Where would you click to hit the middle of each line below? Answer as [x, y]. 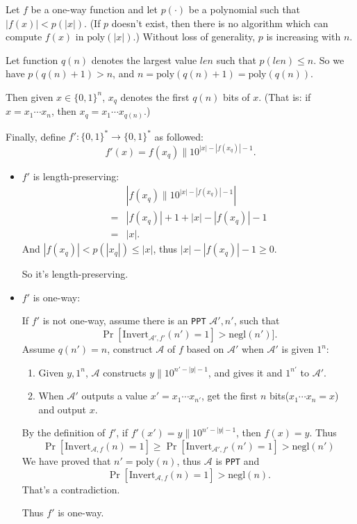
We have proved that [66, 461]
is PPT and [238, 461]
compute [24, 37]
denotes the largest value [144, 59]
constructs [125, 372]
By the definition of [64, 432]
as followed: [179, 136]
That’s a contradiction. [71, 489]
